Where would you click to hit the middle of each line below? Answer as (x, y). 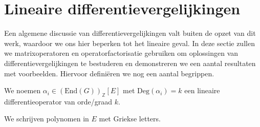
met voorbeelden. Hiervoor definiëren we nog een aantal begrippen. (109, 73)
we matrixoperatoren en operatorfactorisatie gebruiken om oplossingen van (121, 53)
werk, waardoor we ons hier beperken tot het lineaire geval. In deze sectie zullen (129, 43)
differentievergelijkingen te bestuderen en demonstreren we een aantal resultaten (130, 63)
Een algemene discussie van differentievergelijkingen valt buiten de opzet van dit (130, 33)
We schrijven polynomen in (47, 119)
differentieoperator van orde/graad (58, 101)
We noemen (23, 90)
